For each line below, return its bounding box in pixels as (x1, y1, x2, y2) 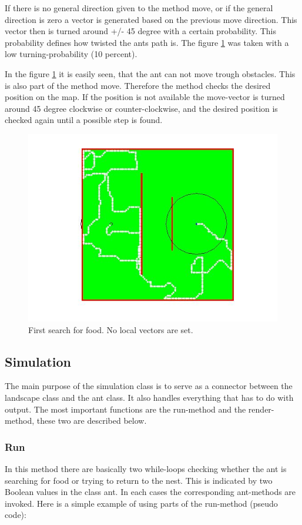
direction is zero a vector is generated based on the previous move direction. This (5, 13, 297, 25)
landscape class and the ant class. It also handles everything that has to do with (5, 391, 294, 403)
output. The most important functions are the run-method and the (5, 403, 246, 415)
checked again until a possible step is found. (5, 114, 163, 126)
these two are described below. (36, 414, 147, 427)
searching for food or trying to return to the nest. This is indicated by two (5, 474, 273, 486)
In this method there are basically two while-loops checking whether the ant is (5, 462, 287, 474)
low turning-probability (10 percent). (5, 48, 137, 60)
